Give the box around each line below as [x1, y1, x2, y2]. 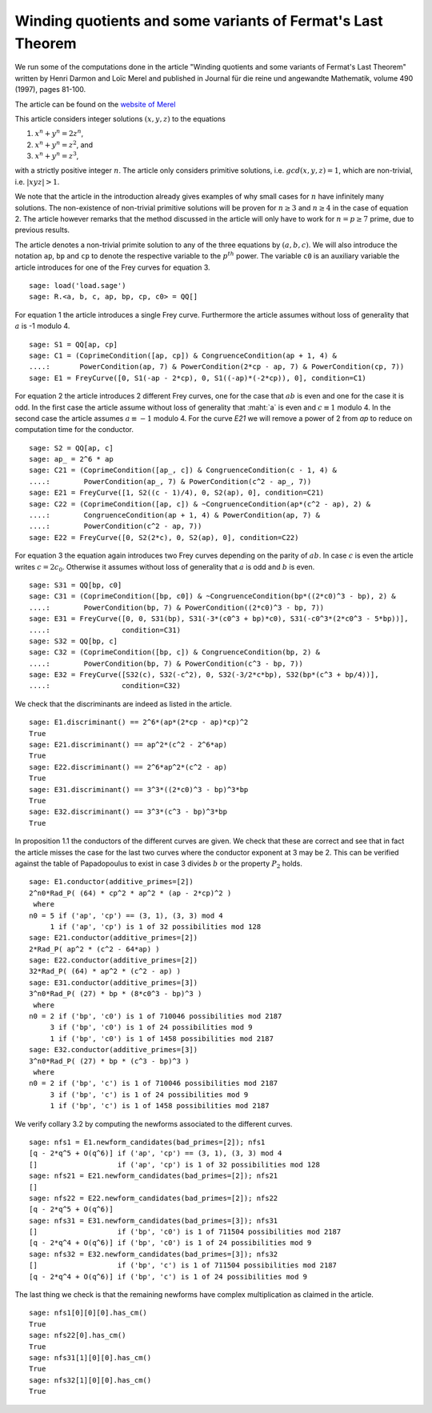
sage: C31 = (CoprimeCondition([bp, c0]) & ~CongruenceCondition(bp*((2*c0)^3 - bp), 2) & [29, 592, 396, 601]
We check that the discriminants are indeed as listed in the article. [14, 698, 232, 708]
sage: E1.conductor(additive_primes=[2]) [29, 877, 194, 887]
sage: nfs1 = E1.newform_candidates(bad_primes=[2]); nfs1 [29, 1137, 266, 1147]
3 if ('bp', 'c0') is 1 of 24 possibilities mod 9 [50, 1023, 253, 1032]
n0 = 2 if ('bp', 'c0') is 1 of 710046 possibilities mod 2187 [29, 1012, 282, 1021]
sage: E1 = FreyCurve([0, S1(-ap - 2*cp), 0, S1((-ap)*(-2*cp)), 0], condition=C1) [29, 373, 367, 382]
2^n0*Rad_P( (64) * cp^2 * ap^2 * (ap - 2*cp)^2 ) [29, 888, 232, 898]
